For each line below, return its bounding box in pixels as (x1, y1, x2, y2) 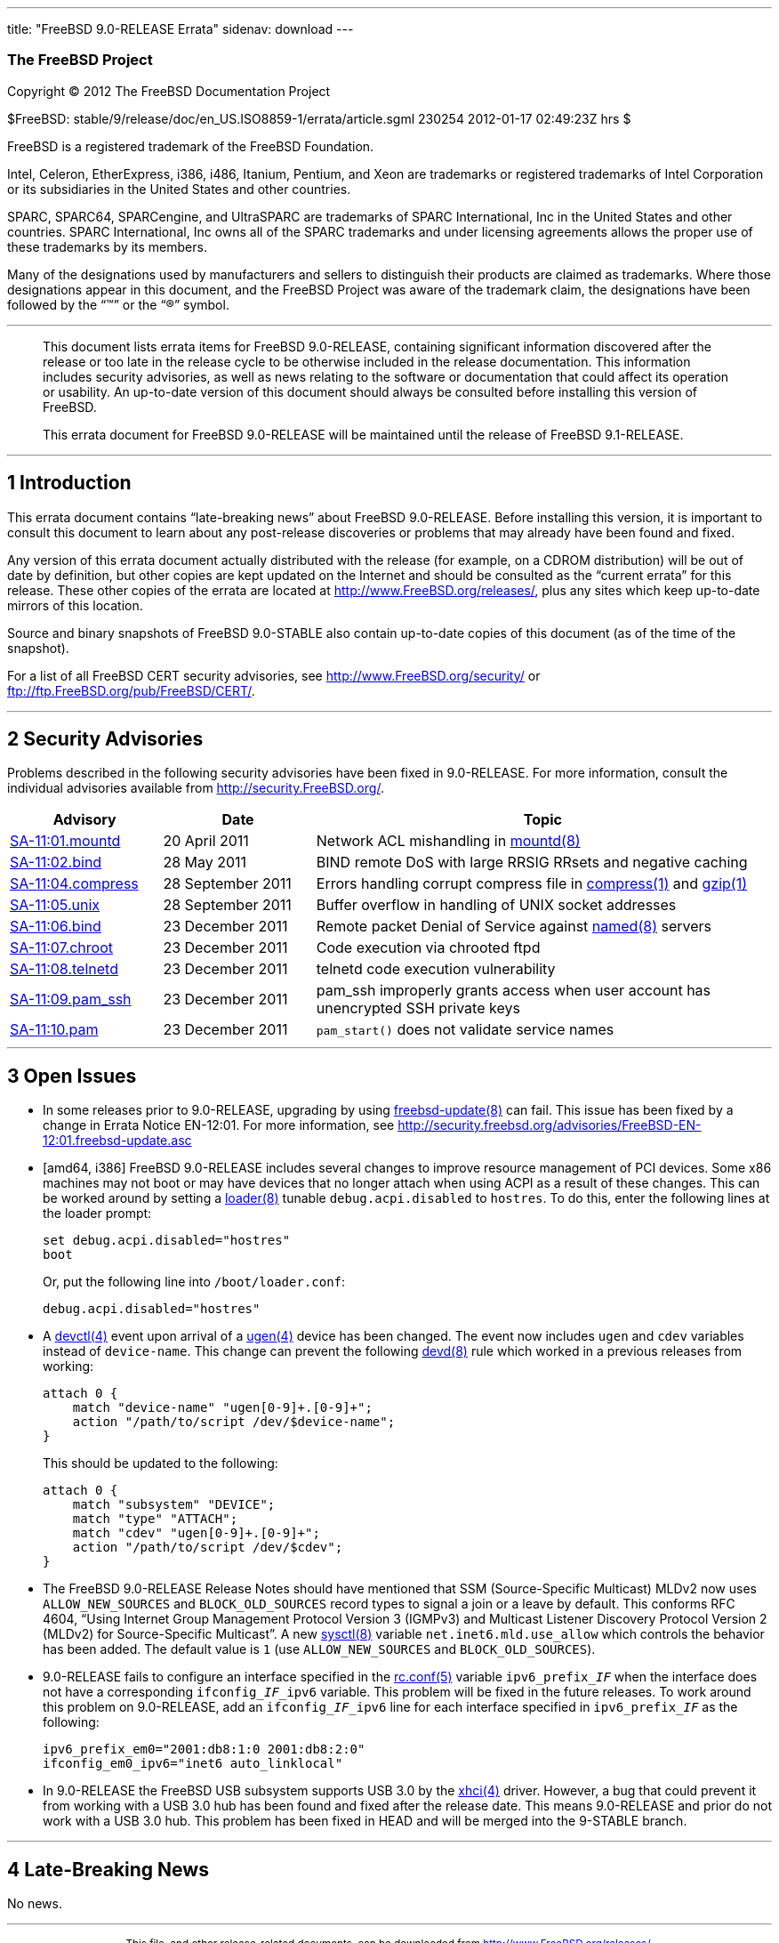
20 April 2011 (163, 832, 249, 851)
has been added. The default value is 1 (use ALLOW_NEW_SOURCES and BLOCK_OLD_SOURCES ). (43, 1641, 596, 1657)
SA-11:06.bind (10, 917, 101, 936)
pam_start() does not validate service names (316, 1020, 614, 1039)
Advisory (52, 810, 116, 829)
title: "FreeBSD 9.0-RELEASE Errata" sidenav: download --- (7, 21, 354, 36)
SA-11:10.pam (10, 1020, 99, 1039)
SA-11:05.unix (10, 896, 100, 915)
